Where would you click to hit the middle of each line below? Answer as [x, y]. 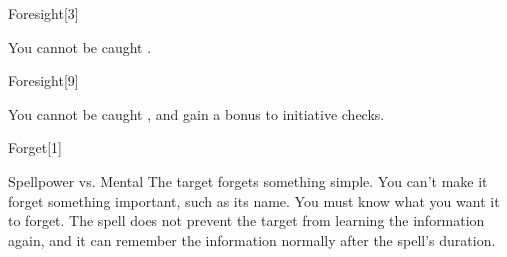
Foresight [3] [43, 13]
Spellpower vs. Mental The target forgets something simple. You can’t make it [248, 180]
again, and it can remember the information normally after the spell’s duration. [252, 239]
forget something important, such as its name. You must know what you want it [254, 200]
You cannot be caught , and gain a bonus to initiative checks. [196, 113]
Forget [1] [35, 147]
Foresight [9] [43, 80]
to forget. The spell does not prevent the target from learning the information [246, 220]
